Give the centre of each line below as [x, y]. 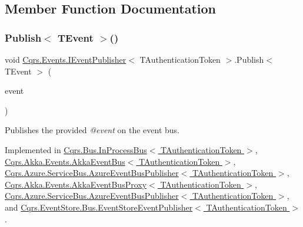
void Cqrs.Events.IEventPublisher [66, 59]
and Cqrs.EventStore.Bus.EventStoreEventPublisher [99, 207]
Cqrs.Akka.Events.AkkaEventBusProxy [76, 184]
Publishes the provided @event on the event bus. [92, 130]
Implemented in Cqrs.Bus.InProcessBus [76, 149]
